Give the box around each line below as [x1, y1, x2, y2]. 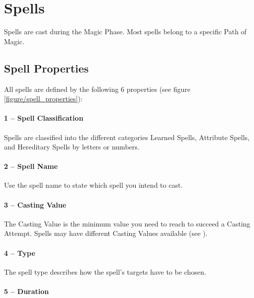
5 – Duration [4, 286, 49, 297]
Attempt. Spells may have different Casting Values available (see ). [4, 228, 208, 238]
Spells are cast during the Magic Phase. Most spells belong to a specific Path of [4, 26, 247, 37]
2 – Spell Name [4, 161, 58, 171]
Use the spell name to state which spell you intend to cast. [4, 180, 183, 190]
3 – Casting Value [4, 199, 67, 210]
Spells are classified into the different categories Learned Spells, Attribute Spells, [4, 132, 250, 142]
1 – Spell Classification [4, 113, 84, 123]
